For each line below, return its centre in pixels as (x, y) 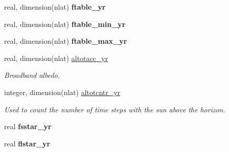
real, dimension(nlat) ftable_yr (55, 7)
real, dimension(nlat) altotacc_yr (56, 58)
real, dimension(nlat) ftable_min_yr (65, 24)
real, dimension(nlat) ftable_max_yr (66, 41)
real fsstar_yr (28, 126)
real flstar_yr (27, 143)
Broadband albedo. (32, 75)
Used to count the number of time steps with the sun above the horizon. (115, 109)
